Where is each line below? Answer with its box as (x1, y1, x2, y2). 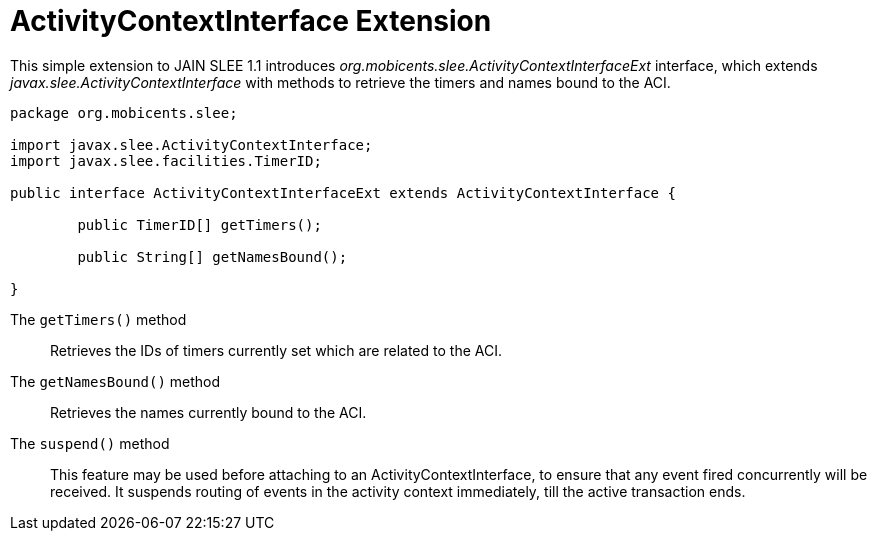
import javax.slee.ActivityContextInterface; (10, 136, 373, 153)
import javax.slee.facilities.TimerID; (10, 152, 322, 169)
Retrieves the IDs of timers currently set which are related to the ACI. (50, 341, 502, 359)
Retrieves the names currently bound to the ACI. (50, 403, 367, 421)
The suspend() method (10, 434, 170, 452)
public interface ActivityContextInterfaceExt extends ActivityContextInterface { (10, 184, 676, 201)
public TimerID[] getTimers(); (77, 216, 322, 233)
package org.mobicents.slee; (10, 104, 238, 121)
